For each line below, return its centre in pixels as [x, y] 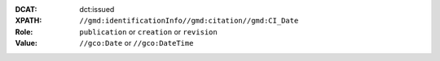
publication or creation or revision [148, 31]
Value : [26, 43]
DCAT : [26, 9]
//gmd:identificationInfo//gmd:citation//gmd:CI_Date [189, 21]
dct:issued [97, 9]
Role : [24, 31]
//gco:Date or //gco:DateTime [136, 43]
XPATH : [29, 21]
